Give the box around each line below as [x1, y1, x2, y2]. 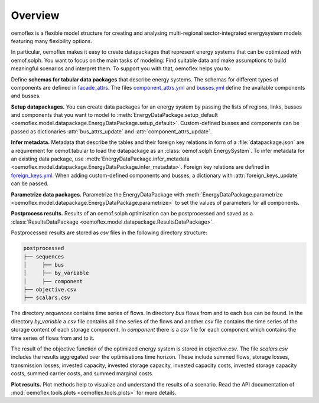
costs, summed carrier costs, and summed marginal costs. [11, 370, 154, 377]
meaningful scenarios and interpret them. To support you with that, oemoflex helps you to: [11, 65, 231, 72]
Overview [11, 9, 60, 22]
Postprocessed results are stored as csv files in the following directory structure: [11, 229, 208, 236]
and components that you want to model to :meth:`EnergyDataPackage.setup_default [11, 112, 218, 119]
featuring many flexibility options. [11, 37, 93, 44]
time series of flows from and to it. [11, 334, 95, 342]
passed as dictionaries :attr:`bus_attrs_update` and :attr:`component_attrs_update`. [11, 127, 212, 135]
